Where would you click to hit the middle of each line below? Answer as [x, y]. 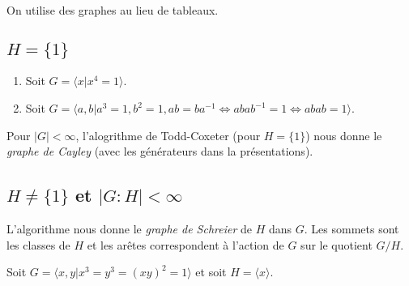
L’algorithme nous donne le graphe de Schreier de [130, 228]
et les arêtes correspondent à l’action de [185, 244]
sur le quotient [337, 244]
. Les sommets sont [351, 228]
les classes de [38, 244]
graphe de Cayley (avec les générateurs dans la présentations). [160, 151]
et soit [211, 272]
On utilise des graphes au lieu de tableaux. [113, 10]
